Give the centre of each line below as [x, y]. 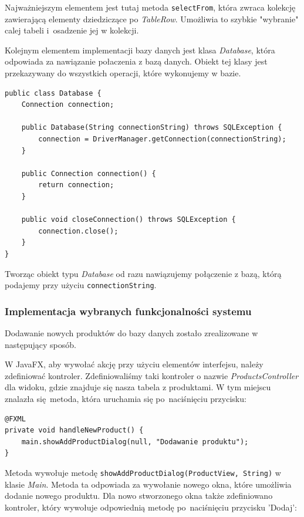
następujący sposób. [40, 344]
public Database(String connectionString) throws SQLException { [152, 128]
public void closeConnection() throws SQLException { [129, 220]
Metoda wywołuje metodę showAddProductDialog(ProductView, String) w [143, 472]
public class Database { [53, 93]
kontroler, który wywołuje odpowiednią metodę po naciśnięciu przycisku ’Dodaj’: [151, 507]
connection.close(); [78, 231]
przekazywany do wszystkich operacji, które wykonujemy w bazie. [123, 73]
